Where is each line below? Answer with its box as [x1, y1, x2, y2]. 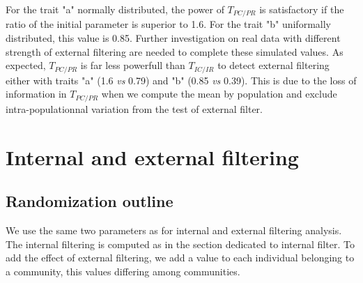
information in [6, 86, 67, 101]
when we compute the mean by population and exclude [101, 86, 337, 101]
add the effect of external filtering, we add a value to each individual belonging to [6, 250, 355, 265]
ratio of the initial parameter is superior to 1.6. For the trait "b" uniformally [6, 17, 331, 31]
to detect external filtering [217, 58, 330, 72]
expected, [6, 58, 46, 72]
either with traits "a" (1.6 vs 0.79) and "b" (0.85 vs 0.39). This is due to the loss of [6, 72, 357, 87]
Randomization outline [6, 190, 173, 212]
